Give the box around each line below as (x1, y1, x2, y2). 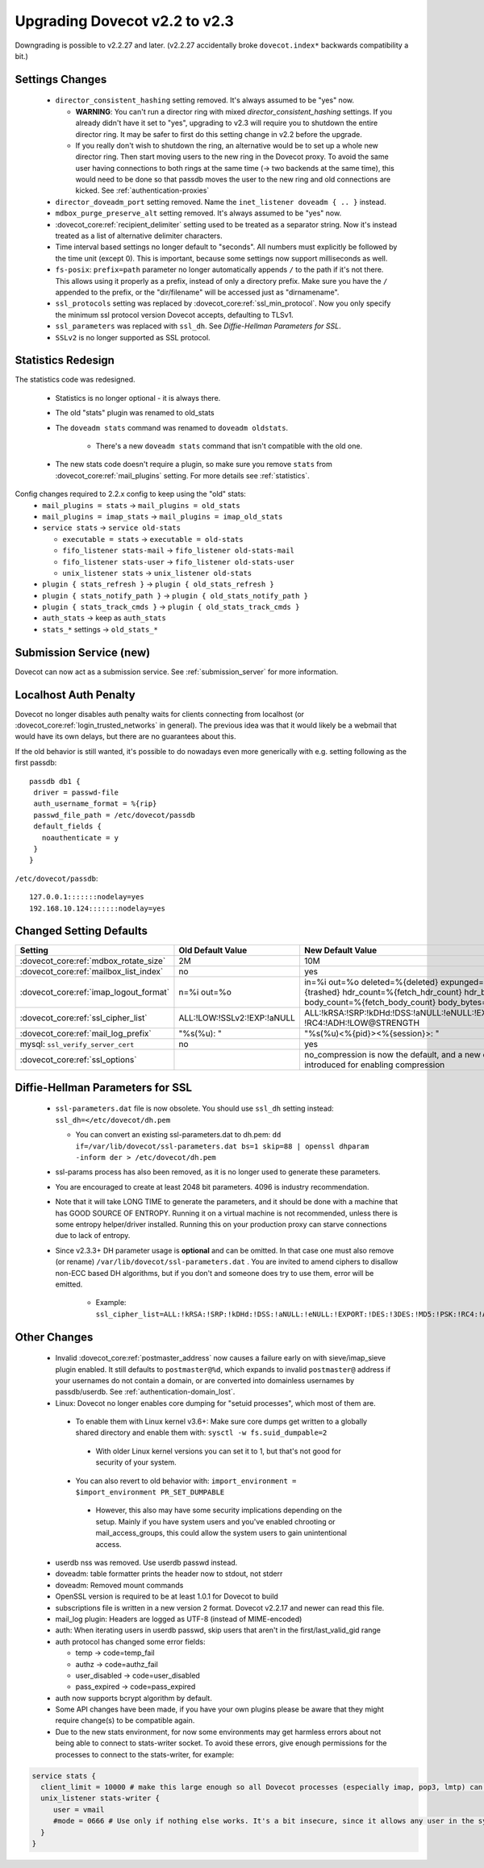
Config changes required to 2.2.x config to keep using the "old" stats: (15, 489, 246, 499)
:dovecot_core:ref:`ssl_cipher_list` (19, 1012, 148, 1024)
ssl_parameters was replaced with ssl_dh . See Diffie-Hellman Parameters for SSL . (55, 321, 342, 331)
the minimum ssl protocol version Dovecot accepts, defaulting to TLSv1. (55, 310, 294, 319)
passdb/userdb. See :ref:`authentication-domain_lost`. (55, 1387, 236, 1397)
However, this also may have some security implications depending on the (95, 1505, 343, 1516)
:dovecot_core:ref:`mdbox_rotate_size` (19, 956, 166, 967)
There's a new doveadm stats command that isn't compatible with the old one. (95, 441, 363, 451)
